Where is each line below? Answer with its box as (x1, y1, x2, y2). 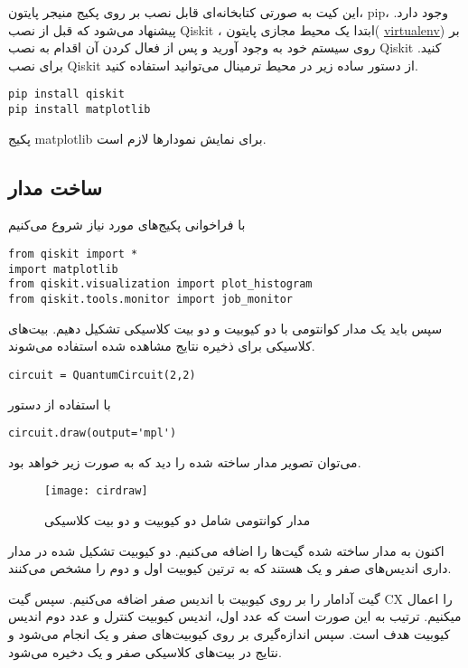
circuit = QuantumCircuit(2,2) (8, 368, 196, 381)
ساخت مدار (8, 173, 102, 201)
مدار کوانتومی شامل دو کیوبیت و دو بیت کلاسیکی (44, 511, 311, 530)
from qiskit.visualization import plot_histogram (8, 278, 313, 291)
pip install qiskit (8, 88, 125, 101)
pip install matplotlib (8, 103, 151, 117)
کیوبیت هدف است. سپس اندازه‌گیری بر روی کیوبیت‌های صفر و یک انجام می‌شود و (8, 625, 451, 644)
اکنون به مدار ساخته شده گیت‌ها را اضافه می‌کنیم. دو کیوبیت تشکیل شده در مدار (8, 541, 445, 560)
